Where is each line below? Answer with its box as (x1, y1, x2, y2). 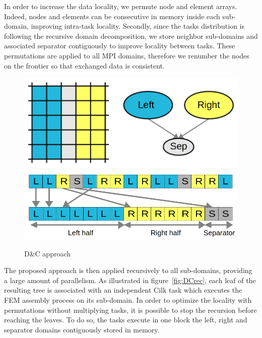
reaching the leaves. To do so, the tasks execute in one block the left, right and (4, 314, 247, 325)
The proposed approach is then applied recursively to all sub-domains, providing (4, 265, 252, 276)
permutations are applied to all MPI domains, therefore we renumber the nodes (4, 50, 249, 60)
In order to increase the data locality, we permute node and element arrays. (4, 1, 237, 11)
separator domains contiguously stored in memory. (4, 324, 160, 334)
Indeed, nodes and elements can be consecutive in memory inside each (4, 11, 220, 21)
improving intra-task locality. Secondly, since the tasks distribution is (31, 21, 245, 31)
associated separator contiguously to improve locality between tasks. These (4, 40, 235, 51)
